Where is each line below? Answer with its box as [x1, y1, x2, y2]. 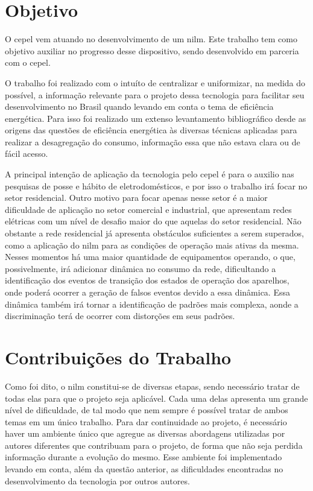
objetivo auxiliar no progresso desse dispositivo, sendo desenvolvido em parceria [5, 44, 299, 57]
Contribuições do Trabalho [5, 344, 232, 369]
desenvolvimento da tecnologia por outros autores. [5, 474, 190, 487]
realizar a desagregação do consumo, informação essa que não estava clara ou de [5, 135, 300, 148]
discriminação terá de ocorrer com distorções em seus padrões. [5, 309, 235, 322]
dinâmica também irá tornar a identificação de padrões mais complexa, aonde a [5, 297, 299, 310]
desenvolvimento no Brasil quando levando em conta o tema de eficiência [5, 100, 274, 113]
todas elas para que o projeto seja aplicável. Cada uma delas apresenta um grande [5, 391, 308, 404]
